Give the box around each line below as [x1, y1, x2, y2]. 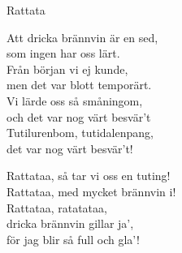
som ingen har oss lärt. [6, 45, 120, 62]
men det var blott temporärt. [6, 76, 152, 93]
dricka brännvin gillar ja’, [6, 215, 134, 232]
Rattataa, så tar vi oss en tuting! [6, 167, 171, 184]
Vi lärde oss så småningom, [6, 92, 143, 109]
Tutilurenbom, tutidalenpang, [6, 124, 154, 141]
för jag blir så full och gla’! [6, 230, 140, 247]
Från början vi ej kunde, [6, 60, 128, 77]
